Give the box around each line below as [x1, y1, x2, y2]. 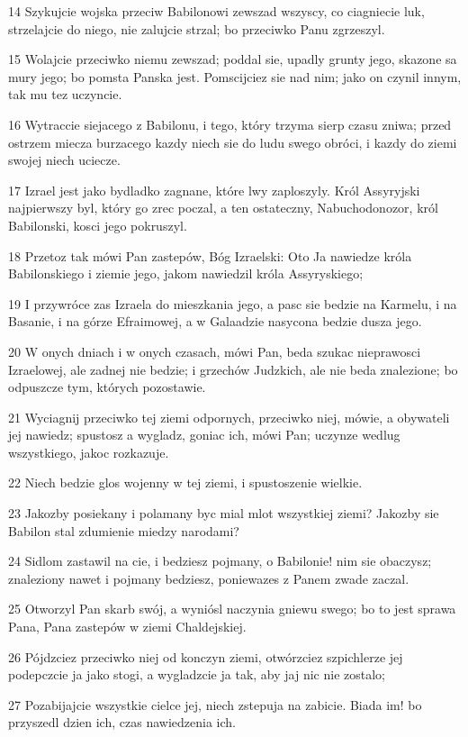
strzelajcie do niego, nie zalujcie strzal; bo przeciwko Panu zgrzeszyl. [8, 19, 385, 38]
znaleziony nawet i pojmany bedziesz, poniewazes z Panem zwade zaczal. [8, 569, 409, 587]
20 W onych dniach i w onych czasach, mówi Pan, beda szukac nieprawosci [8, 341, 421, 360]
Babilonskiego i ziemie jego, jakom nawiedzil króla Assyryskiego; [8, 264, 364, 283]
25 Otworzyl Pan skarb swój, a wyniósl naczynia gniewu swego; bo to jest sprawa [8, 599, 456, 618]
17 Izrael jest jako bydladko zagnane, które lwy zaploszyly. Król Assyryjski [8, 180, 420, 199]
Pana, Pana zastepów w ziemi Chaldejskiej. [8, 617, 247, 636]
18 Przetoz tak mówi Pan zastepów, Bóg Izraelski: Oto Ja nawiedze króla [8, 246, 412, 265]
